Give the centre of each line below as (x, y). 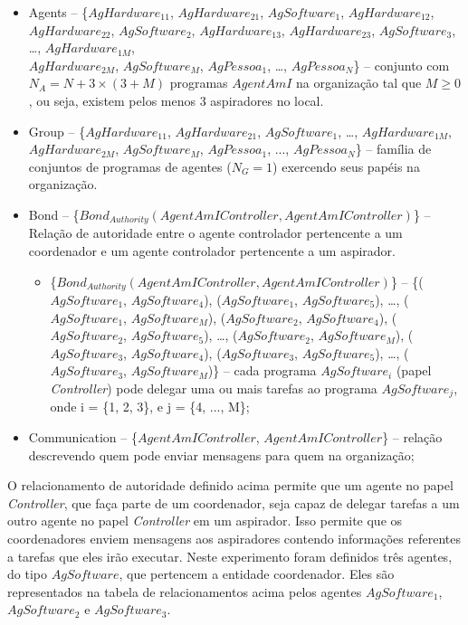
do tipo (27, 574)
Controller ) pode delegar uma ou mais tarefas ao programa (214, 388)
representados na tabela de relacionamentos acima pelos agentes (185, 591)
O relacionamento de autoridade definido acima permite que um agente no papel (230, 485)
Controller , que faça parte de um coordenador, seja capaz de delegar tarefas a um (234, 502)
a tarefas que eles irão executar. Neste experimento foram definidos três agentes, (230, 556)
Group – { (57, 131)
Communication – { (83, 437)
